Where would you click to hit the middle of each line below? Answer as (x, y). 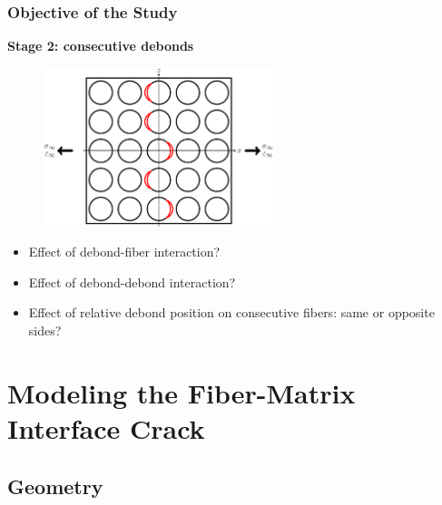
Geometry (55, 486)
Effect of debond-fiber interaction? (124, 252)
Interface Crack (106, 427)
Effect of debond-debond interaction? (132, 282)
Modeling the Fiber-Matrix (182, 392)
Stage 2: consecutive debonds (101, 46)
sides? (45, 330)
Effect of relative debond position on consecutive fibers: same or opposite (231, 312)
